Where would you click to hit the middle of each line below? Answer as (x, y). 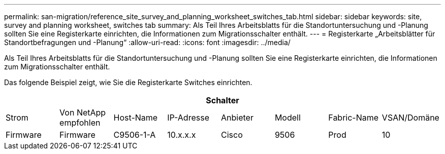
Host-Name (136, 118)
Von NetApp (83, 112)
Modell (288, 118)
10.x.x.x (182, 135)
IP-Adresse (188, 118)
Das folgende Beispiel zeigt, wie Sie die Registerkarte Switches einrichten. (128, 82)
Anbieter (237, 118)
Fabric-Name (354, 118)
